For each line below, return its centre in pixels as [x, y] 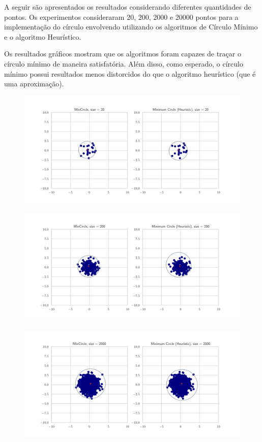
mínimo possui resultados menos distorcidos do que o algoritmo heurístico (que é [130, 73]
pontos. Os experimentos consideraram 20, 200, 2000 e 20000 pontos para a [121, 17]
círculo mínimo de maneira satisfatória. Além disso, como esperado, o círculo [124, 63]
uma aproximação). [34, 84]
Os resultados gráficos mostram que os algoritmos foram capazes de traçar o [123, 54]
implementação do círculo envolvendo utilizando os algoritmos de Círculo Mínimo [131, 27]
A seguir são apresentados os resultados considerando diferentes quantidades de [128, 7]
